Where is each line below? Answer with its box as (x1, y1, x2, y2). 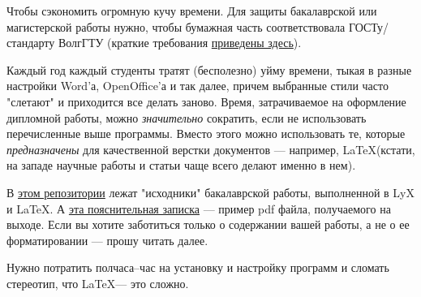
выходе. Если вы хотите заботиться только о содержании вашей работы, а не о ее (6, 216, 410, 233)
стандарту (6, 34, 55, 51)
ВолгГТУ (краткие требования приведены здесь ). (58, 34, 302, 51)
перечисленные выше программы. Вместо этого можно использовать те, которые (6, 125, 406, 142)
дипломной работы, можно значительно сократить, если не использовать (6, 109, 367, 126)
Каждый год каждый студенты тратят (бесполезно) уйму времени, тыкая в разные (6, 61, 412, 78)
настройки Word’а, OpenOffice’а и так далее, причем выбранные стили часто (6, 77, 389, 94)
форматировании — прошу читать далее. (6, 231, 208, 248)
